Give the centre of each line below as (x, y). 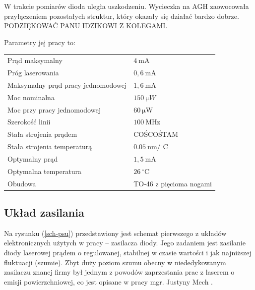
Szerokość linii (29, 122)
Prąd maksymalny (35, 60)
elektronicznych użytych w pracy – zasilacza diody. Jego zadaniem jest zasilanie (125, 243)
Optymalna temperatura (45, 171)
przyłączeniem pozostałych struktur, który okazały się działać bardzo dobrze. (122, 16)
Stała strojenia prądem (42, 134)
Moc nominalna (31, 97)
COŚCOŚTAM (156, 134)
